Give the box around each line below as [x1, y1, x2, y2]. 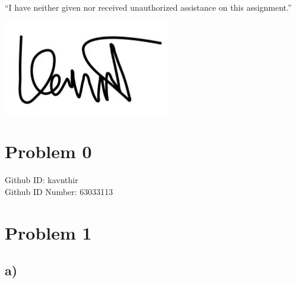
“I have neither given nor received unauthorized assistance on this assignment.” [5, 1, 292, 13]
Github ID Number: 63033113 [5, 185, 113, 197]
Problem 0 [5, 139, 92, 163]
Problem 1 [5, 220, 92, 244]
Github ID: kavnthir [5, 174, 78, 186]
